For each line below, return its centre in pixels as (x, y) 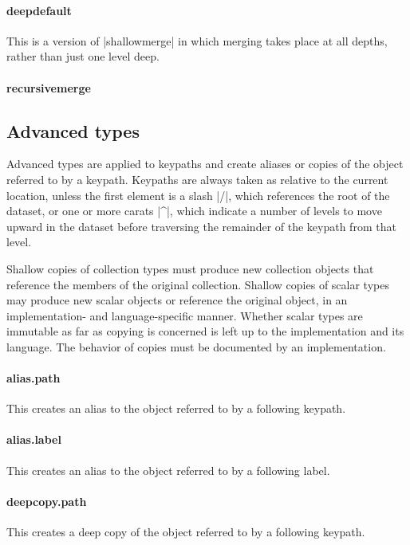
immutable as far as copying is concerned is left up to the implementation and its (205, 331)
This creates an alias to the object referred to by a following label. (168, 470)
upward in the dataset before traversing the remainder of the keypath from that (201, 226)
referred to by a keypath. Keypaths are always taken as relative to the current (197, 179)
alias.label (34, 439)
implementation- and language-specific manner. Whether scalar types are (185, 315)
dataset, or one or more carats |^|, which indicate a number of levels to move (194, 211)
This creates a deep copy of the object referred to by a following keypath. (186, 532)
